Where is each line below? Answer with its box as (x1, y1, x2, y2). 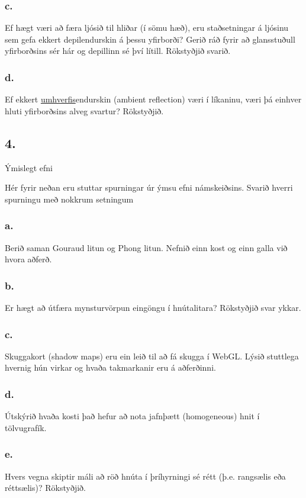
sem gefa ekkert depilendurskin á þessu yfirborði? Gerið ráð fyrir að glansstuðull (5, 33, 295, 45)
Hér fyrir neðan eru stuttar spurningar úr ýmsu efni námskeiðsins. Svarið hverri (5, 181, 293, 194)
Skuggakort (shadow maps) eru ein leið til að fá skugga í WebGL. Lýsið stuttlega (5, 349, 299, 362)
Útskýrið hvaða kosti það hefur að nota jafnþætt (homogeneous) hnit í (5, 410, 260, 422)
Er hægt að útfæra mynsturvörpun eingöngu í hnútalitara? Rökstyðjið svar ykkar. (5, 301, 301, 314)
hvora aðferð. (5, 253, 52, 265)
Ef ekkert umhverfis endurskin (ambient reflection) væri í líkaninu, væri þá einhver (5, 93, 302, 105)
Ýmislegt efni (5, 161, 53, 174)
